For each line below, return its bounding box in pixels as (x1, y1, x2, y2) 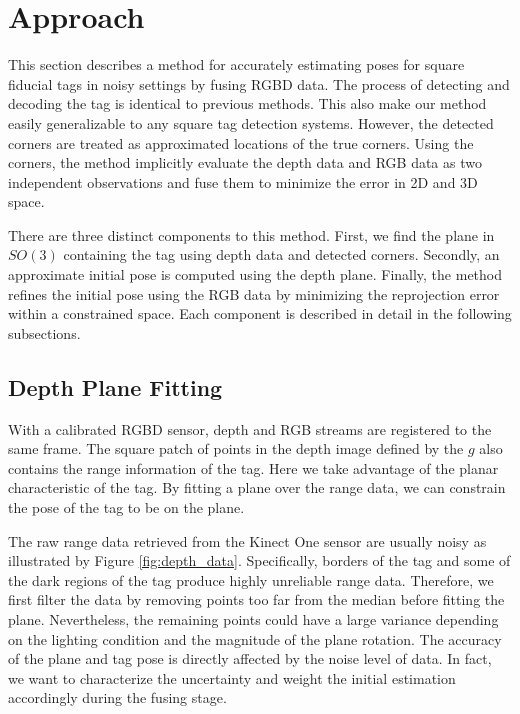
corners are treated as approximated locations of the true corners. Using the (8, 132, 474, 153)
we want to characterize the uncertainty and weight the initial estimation (8, 667, 456, 688)
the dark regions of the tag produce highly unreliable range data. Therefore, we (8, 569, 494, 590)
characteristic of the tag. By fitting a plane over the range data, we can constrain (8, 477, 506, 498)
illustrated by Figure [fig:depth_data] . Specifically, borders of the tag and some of (8, 550, 511, 571)
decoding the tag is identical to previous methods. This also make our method (8, 93, 487, 114)
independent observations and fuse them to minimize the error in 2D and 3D (8, 171, 478, 192)
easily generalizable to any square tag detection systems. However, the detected (8, 112, 494, 133)
